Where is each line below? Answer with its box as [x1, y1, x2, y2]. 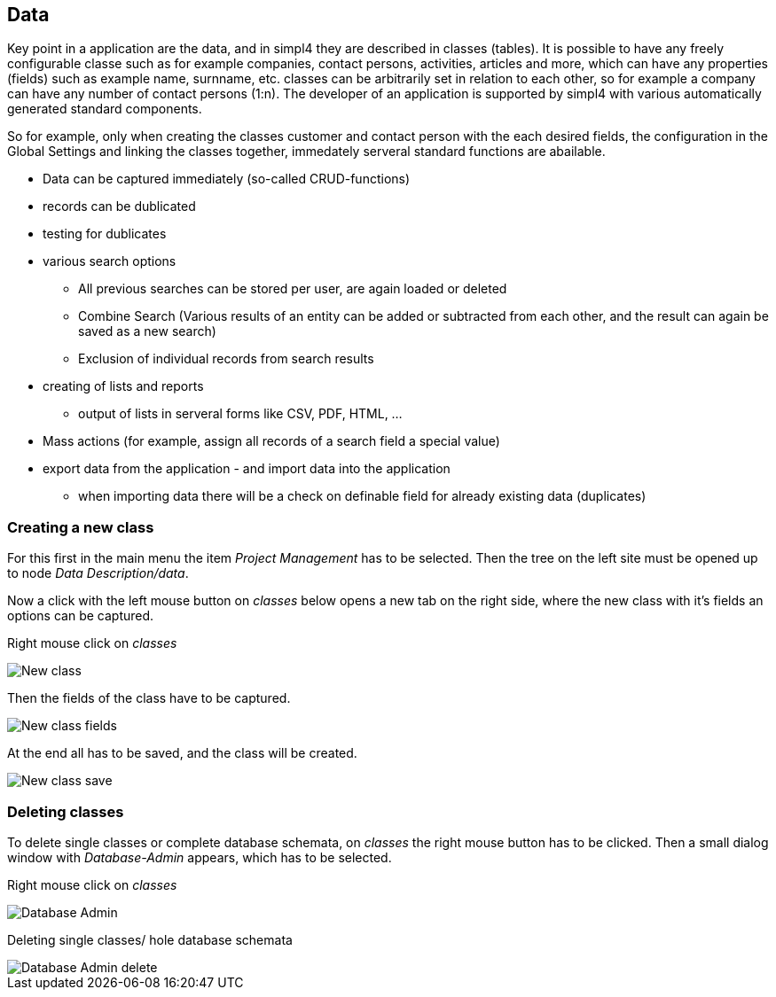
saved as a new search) [78, 323, 216, 339]
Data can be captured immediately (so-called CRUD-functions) [43, 171, 411, 187]
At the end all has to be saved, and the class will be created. [7, 745, 357, 761]
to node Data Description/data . [7, 565, 189, 581]
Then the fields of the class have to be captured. [7, 690, 291, 706]
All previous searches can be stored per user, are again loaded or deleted [78, 281, 507, 297]
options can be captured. [7, 608, 154, 624]
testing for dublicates [43, 226, 167, 242]
